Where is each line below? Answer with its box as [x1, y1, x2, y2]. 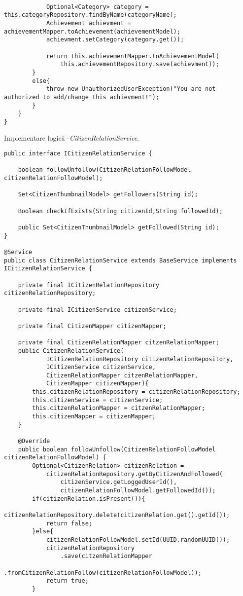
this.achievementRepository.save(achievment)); [60, 61, 219, 68]
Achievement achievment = [46, 19, 131, 27]
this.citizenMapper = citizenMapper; [32, 413, 156, 420]
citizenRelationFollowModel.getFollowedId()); [60, 487, 216, 494]
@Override [18, 438, 50, 445]
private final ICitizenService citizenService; [18, 306, 177, 313]
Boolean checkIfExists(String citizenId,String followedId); [18, 207, 223, 215]
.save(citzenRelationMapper [60, 553, 152, 560]
